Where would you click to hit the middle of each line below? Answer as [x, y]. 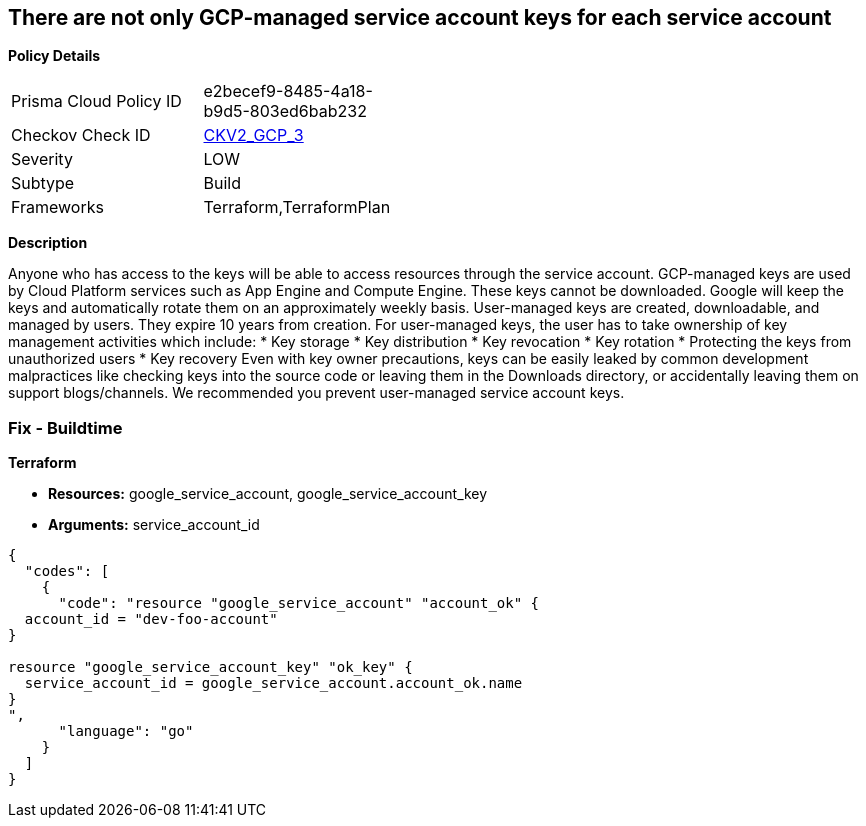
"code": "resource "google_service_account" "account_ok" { [299, 603]
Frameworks [57, 207]
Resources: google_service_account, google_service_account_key [268, 494]
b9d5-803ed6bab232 [285, 111]
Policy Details [54, 56]
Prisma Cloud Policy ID [96, 101]
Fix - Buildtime [65, 427]
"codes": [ [67, 571]
